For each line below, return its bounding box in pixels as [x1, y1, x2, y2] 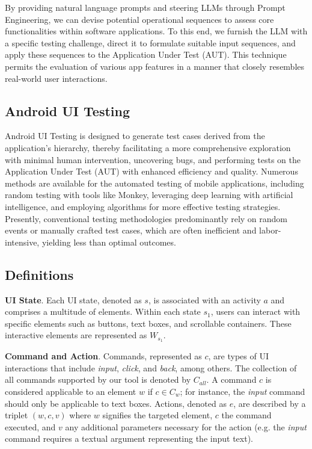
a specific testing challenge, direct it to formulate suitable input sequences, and [5, 36, 296, 49]
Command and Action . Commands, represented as [5, 350, 202, 362]
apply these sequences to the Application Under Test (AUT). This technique [5, 48, 287, 61]
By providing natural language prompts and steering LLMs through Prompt [5, 1, 286, 13]
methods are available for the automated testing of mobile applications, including [5, 176, 304, 189]
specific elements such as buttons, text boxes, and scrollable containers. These [5, 317, 292, 329]
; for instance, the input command [180, 385, 305, 397]
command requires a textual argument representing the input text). [5, 432, 253, 445]
